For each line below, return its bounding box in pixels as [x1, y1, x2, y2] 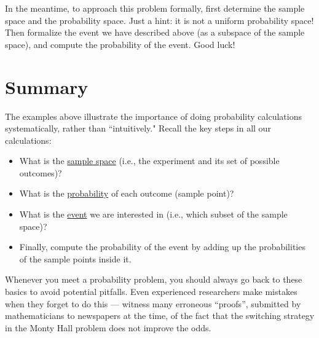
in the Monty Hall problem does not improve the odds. [5, 321, 211, 334]
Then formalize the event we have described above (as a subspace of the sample [5, 26, 305, 39]
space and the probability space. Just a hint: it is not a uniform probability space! [5, 14, 314, 26]
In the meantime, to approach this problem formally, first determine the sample [5, 2, 305, 14]
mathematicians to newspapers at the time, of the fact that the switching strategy [5, 309, 315, 322]
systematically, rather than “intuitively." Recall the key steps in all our [5, 122, 271, 135]
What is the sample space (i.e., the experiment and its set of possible [19, 154, 280, 167]
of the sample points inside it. [19, 252, 132, 265]
